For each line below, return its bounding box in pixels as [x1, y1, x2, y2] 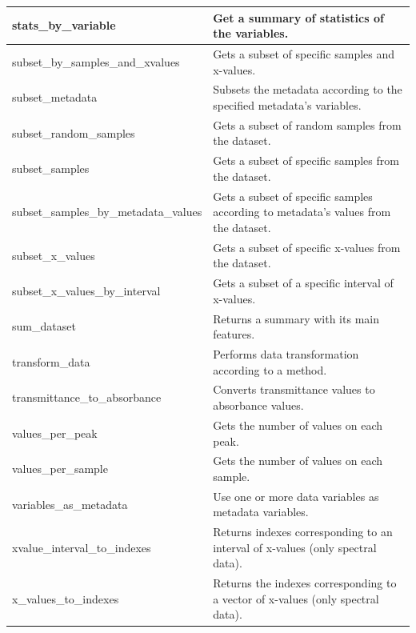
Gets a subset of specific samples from [213, 152, 399, 169]
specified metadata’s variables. [213, 96, 362, 113]
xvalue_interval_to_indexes [12, 539, 151, 555]
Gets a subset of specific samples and [213, 45, 395, 62]
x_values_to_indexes [12, 590, 119, 607]
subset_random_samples [12, 124, 135, 141]
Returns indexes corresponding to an [213, 523, 393, 540]
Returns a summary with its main [213, 310, 379, 327]
